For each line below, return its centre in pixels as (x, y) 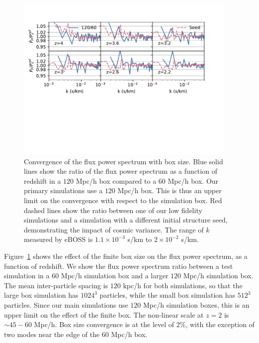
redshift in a (43, 180)
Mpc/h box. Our (193, 180)
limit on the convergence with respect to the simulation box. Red (123, 200)
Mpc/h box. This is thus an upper (170, 190)
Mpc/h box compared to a (116, 180)
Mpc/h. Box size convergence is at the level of (104, 324)
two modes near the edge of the (52, 334)
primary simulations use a (63, 190)
